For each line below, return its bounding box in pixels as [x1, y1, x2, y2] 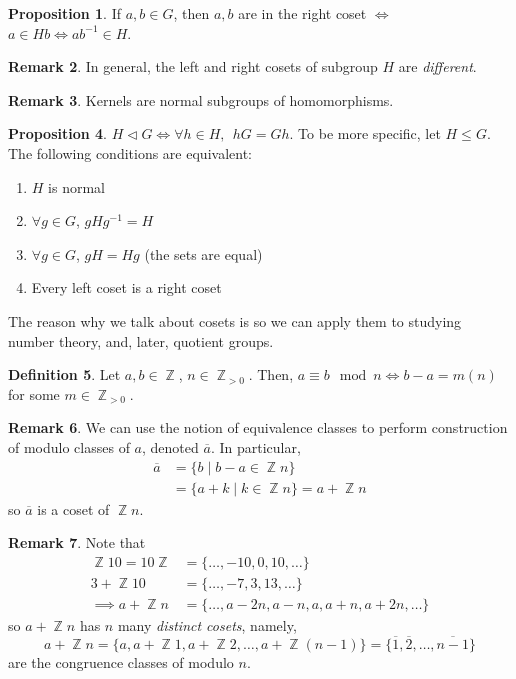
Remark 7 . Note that [8, 532, 146, 553]
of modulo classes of [8, 436, 130, 457]
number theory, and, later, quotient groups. [8, 330, 274, 351]
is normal [48, 176, 105, 197]
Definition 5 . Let [8, 364, 121, 385]
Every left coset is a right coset [31, 277, 222, 298]
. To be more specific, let [289, 123, 441, 144]
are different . [398, 56, 477, 77]
